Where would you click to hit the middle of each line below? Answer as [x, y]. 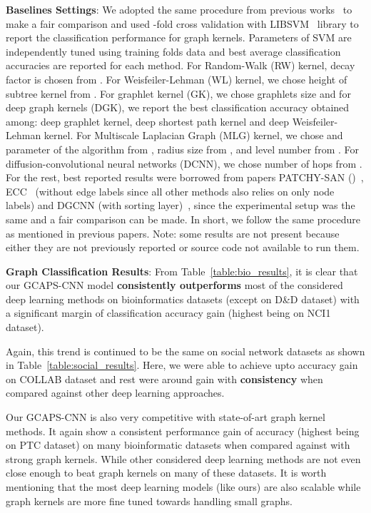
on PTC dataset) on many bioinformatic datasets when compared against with [178, 445]
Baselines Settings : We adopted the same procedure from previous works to [179, 9]
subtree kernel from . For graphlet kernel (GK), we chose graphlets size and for [178, 93]
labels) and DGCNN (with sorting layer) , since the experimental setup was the [181, 205]
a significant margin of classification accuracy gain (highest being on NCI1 [168, 313]
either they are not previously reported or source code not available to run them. [183, 247]
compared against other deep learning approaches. [115, 393]
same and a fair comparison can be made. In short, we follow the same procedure [183, 219]
